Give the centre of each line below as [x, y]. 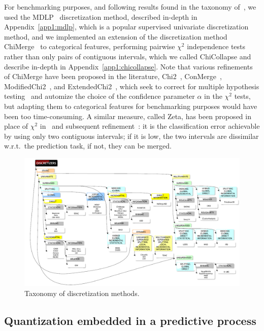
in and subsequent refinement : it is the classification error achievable [150, 126]
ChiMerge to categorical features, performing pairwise [90, 46]
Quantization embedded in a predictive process [130, 321]
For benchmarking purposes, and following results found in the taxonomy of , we [130, 7]
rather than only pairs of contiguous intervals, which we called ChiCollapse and [128, 56]
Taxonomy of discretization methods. [82, 293]
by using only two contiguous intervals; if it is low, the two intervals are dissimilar [131, 136]
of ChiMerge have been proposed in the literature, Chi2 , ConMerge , [113, 76]
